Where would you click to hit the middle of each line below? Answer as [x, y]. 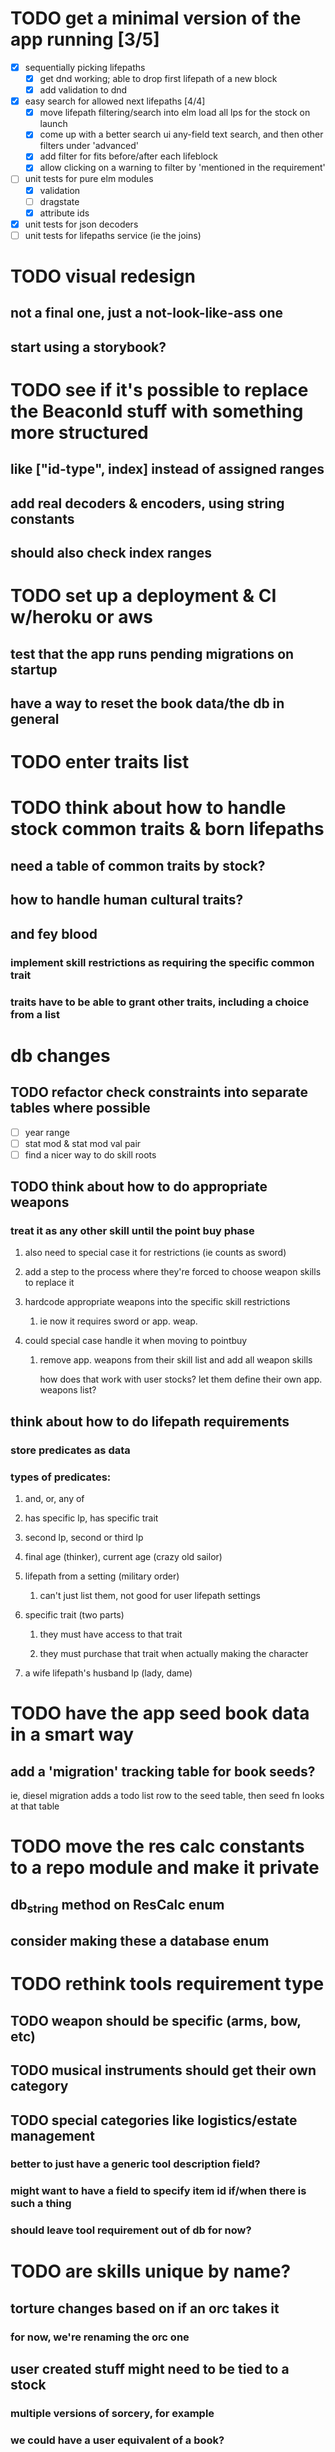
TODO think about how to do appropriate [139, 1187]
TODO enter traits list [100, 762]
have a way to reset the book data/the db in [147, 703]
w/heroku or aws [81, 617]
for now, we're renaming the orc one [100, 2337]
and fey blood [54, 933]
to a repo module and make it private [165, 1868]
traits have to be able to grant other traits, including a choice [160, 1002]
